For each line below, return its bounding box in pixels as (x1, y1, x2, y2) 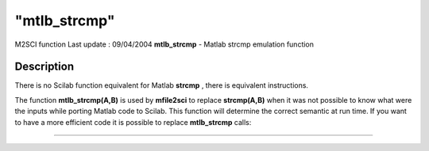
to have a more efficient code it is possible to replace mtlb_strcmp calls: (14, 117, 252, 126)
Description (14, 60, 75, 74)
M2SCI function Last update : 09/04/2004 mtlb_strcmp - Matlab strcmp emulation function (14, 40, 314, 49)
